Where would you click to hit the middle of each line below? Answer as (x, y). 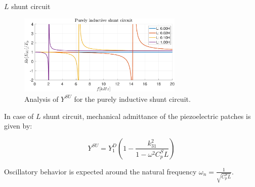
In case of (19, 116)
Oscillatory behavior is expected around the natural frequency (100, 171)
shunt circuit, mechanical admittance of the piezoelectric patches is (147, 116)
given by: (18, 126)
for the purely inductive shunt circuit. (132, 99)
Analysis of (41, 99)
